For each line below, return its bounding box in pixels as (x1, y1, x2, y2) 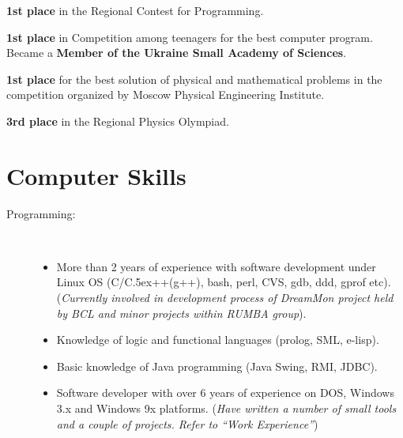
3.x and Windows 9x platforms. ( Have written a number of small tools (56, 400, 397, 417)
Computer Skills (6, 159, 186, 191)
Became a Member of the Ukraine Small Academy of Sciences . (6, 44, 347, 61)
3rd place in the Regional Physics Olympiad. (6, 112, 229, 129)
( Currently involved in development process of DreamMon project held (56, 289, 394, 306)
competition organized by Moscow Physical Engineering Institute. (6, 86, 325, 103)
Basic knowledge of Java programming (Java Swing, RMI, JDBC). (56, 357, 378, 374)
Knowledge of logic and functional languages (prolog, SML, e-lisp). (56, 331, 379, 348)
